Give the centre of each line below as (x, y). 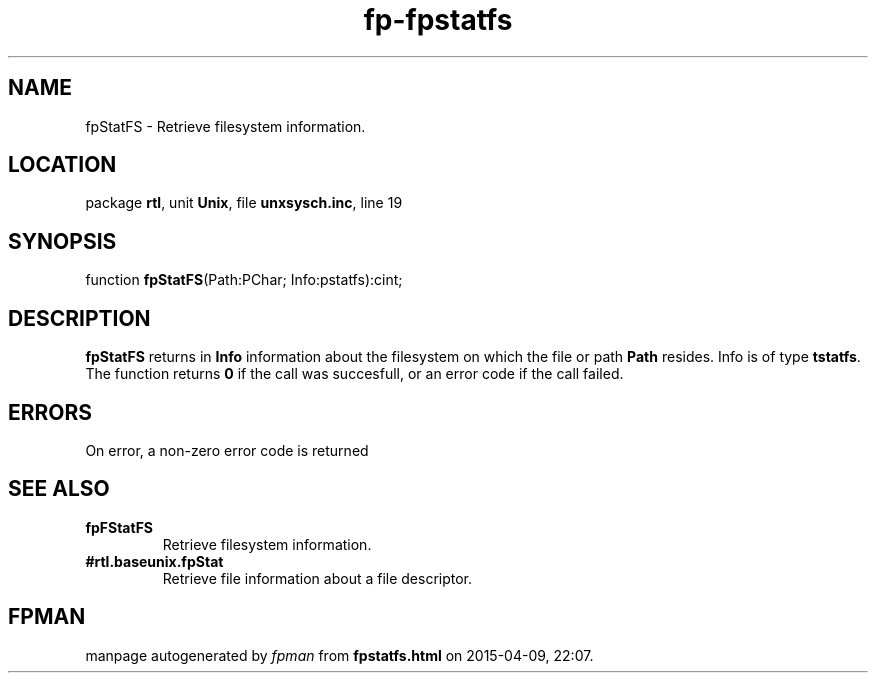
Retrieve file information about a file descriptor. (317, 578)
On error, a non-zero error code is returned (227, 450)
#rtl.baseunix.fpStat (154, 561)
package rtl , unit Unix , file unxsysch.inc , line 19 (244, 203)
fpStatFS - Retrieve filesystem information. (225, 126)
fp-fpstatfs (438, 20)
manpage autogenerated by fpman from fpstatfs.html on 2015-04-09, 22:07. (339, 655)
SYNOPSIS (62, 241)
